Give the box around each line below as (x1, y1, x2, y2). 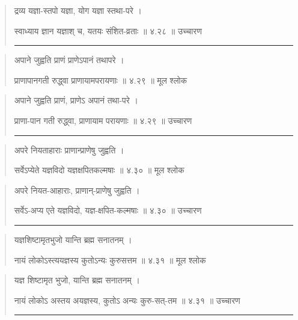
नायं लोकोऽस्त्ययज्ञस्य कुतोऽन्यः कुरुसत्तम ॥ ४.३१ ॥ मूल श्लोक (14, 253, 206, 266)
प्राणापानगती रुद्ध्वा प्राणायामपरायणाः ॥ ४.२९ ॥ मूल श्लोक (14, 73, 187, 86)
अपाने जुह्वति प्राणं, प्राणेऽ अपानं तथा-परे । (14, 94, 138, 106)
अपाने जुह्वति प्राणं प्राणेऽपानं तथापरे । (14, 54, 124, 66)
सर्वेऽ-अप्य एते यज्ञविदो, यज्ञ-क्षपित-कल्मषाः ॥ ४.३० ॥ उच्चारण (14, 204, 202, 217)
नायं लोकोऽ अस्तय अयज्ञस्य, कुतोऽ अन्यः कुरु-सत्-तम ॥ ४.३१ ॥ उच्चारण (14, 294, 240, 306)
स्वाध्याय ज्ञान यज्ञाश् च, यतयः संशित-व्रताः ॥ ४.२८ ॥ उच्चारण (14, 24, 202, 37)
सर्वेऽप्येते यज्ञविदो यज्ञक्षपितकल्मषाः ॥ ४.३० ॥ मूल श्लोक (14, 164, 184, 176)
